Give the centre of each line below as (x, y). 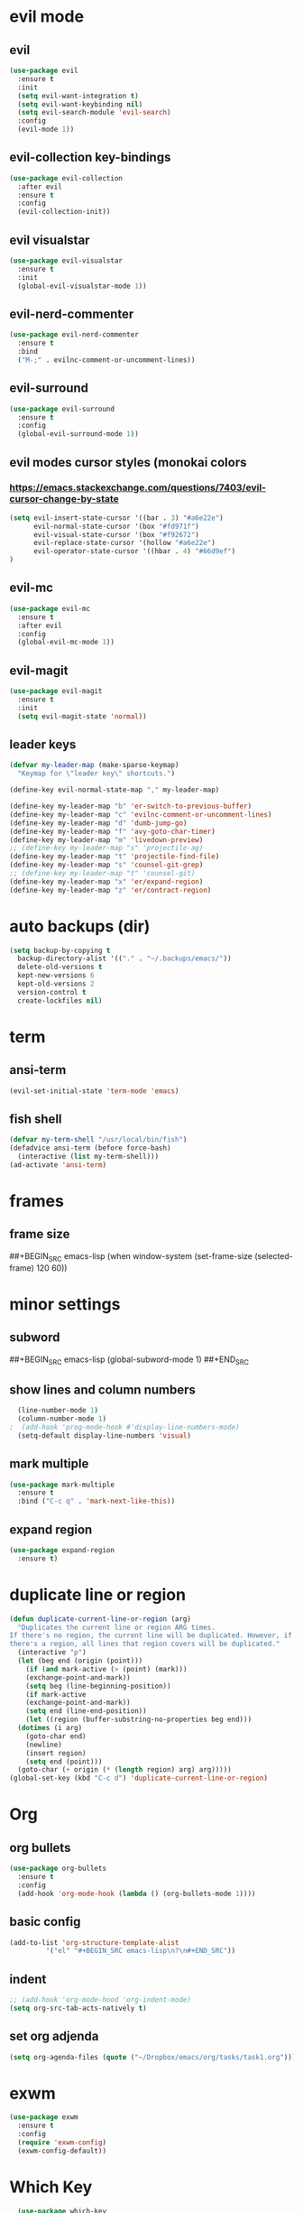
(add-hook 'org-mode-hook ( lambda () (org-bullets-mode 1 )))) (137, 1894)
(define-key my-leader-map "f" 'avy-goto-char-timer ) (113, 831)
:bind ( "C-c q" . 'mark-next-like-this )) (96, 1501)
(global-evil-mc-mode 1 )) (66, 643)
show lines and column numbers (103, 1389)
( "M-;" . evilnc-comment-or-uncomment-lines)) (106, 360)
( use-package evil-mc (50, 608)
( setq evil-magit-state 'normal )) (82, 716)
